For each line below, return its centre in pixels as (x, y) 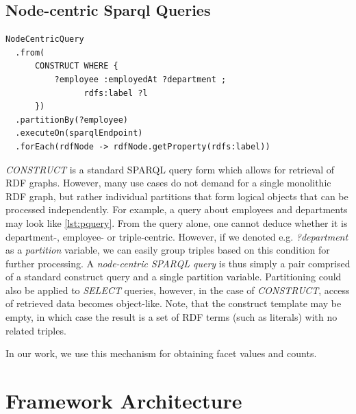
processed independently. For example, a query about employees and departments (177, 209)
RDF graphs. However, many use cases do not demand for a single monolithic (168, 183)
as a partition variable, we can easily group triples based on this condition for (168, 250)
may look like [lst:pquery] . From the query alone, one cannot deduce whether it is (177, 222)
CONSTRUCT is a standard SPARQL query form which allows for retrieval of (170, 169)
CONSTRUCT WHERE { (76, 66)
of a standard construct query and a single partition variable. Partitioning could (174, 277)
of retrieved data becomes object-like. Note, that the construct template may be (174, 303)
